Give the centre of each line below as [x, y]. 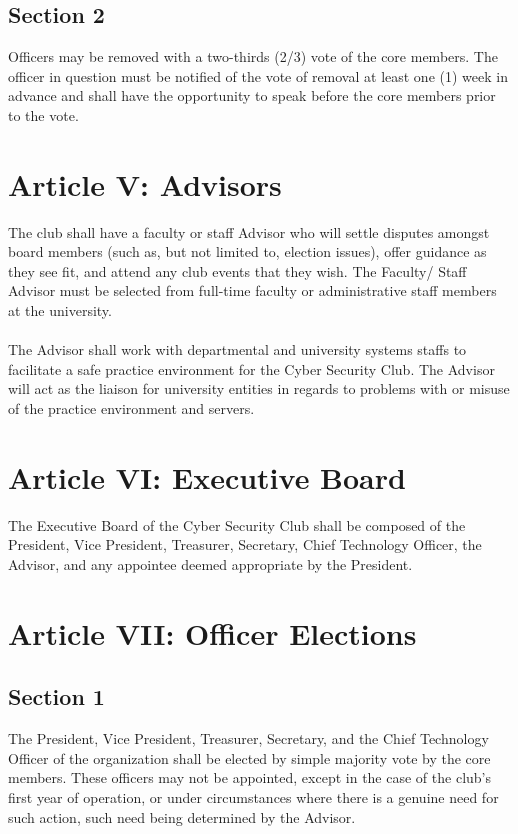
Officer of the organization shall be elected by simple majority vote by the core [249, 757]
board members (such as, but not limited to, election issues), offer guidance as [247, 251]
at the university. [60, 310]
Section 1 [56, 696]
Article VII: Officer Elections [212, 632]
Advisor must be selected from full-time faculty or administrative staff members [252, 290]
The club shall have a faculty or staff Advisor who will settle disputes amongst [249, 231]
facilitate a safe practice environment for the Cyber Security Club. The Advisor [251, 368]
